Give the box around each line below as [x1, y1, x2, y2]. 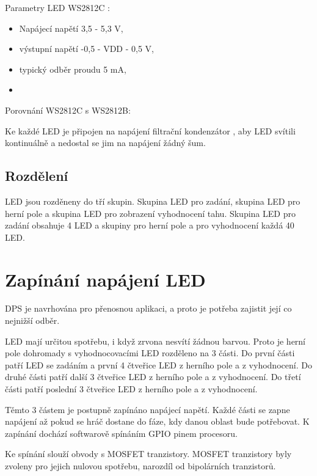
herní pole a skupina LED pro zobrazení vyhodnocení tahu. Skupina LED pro [5, 207, 296, 219]
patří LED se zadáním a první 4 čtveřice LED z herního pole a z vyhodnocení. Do [5, 358, 312, 371]
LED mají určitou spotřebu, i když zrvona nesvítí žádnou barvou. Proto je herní [5, 334, 306, 347]
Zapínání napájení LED [5, 266, 206, 291]
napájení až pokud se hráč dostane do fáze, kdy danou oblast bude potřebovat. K [5, 415, 310, 428]
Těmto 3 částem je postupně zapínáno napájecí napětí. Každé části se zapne [5, 403, 290, 416]
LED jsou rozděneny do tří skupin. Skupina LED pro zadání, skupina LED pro [5, 194, 301, 207]
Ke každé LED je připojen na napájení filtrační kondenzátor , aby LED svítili [5, 124, 296, 137]
